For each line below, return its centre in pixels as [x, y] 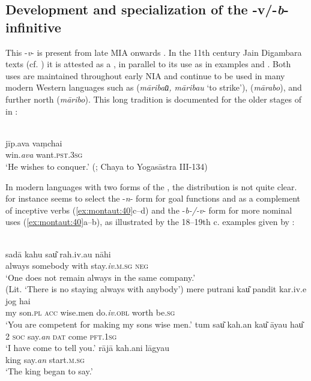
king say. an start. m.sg [45, 359]
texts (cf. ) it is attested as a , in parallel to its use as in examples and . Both [148, 64]
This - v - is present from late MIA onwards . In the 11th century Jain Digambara [154, 52]
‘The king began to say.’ [49, 371]
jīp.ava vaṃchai [34, 142]
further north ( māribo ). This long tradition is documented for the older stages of [154, 99]
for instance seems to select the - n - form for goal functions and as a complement [153, 198]
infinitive [33, 27]
